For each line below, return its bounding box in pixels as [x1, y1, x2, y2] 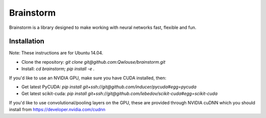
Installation [9, 37, 44, 46]
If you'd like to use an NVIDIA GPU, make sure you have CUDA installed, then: [9, 75, 166, 81]
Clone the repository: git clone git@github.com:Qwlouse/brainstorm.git [21, 59, 166, 65]
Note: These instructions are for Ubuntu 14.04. [9, 50, 103, 56]
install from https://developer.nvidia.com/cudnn [9, 107, 106, 113]
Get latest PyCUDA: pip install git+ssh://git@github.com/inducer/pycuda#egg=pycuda [21, 84, 197, 90]
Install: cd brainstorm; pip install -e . [21, 66, 95, 72]
